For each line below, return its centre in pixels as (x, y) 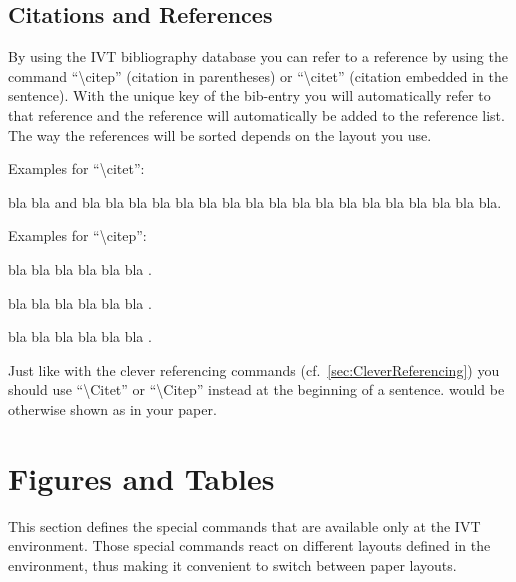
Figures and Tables (141, 477)
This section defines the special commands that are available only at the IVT (244, 525)
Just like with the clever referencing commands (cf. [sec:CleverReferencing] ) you (254, 369)
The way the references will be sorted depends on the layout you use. (220, 134)
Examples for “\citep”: (77, 235)
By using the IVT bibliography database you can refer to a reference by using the (258, 56)
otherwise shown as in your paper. (112, 408)
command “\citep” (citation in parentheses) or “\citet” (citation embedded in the (258, 75)
